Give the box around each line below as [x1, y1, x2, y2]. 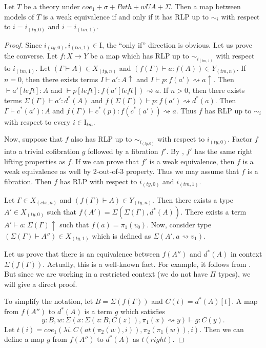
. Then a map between [170, 1, 241, 11]
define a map [4, 334, 45, 344]
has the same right [194, 146, 253, 157]
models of [4, 11, 34, 22]
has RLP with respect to [59, 176, 137, 186]
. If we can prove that [71, 156, 139, 166]
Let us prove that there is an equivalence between [4, 248, 160, 259]
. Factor [228, 133, 252, 144]
